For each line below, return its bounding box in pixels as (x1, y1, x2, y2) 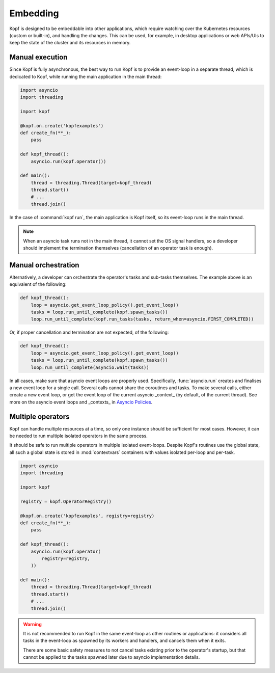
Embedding (9, 8, 59, 19)
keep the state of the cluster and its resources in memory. (9, 40, 131, 46)
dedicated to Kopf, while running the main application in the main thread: (9, 73, 162, 79)
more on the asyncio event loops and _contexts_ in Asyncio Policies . (9, 399, 153, 405)
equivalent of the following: (9, 281, 67, 287)
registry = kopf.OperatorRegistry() (20, 498, 112, 504)
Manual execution (9, 53, 68, 62)
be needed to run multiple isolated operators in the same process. (9, 433, 148, 439)
